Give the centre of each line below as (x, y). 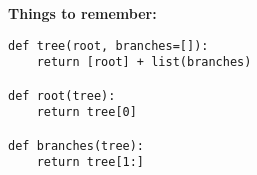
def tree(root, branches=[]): (108, 45)
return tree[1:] (90, 162)
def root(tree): (62, 95)
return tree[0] (86, 112)
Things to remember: (82, 13)
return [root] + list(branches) (144, 62)
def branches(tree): (76, 145)
